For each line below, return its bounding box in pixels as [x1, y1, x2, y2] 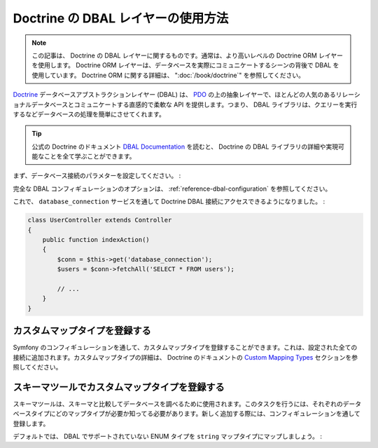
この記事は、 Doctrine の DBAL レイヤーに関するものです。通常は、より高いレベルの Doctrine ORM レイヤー [31, 51, 343, 60]
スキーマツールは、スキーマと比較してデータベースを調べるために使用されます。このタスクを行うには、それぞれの [13, 400, 343, 408]
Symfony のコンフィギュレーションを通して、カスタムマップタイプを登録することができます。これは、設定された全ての [13, 344, 358, 352]
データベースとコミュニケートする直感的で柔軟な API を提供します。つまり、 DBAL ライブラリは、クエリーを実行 [31, 100, 358, 109]
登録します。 [13, 419, 50, 428]
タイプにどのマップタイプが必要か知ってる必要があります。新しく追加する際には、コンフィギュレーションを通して [31, 409, 360, 418]
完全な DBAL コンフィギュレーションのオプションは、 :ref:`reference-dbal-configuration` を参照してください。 [13, 184, 332, 193]
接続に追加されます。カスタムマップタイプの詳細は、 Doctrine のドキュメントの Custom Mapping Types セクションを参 [13, 353, 358, 361]
